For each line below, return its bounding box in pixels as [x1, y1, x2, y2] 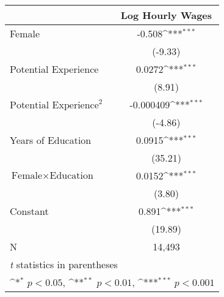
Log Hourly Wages [120, 8, 212, 22]
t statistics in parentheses [10, 257, 118, 271]
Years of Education [10, 133, 92, 147]
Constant [10, 204, 49, 218]
